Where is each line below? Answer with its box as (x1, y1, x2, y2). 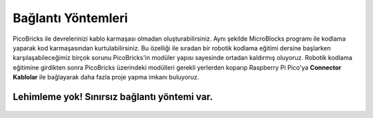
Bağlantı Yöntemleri (12, 10, 128, 26)
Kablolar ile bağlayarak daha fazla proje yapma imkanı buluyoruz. (12, 73, 200, 81)
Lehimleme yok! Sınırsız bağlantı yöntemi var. (12, 90, 213, 103)
